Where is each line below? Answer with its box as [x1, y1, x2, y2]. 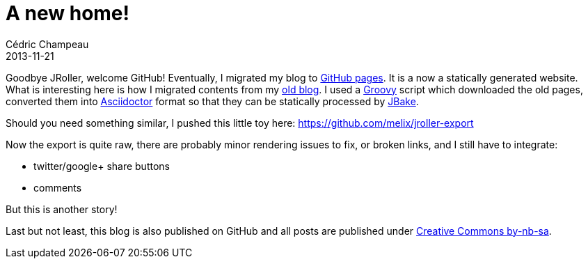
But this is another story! [6, 203, 118, 215]
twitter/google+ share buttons [33, 160, 170, 172]
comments [33, 181, 82, 194]
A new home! [6, 1, 129, 25]
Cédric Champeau [6, 38, 89, 50]
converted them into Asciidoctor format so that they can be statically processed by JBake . [6, 95, 419, 107]
